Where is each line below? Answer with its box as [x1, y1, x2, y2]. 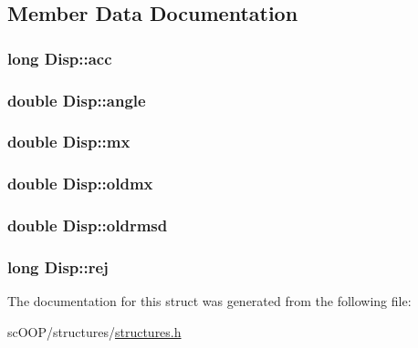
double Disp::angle [7, 88, 146, 111]
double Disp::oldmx [7, 172, 153, 195]
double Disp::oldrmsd [7, 214, 168, 237]
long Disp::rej [7, 255, 109, 278]
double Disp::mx [7, 130, 131, 153]
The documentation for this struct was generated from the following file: [7, 292, 412, 311]
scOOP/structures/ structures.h [7, 322, 182, 341]
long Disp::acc [7, 46, 112, 69]
